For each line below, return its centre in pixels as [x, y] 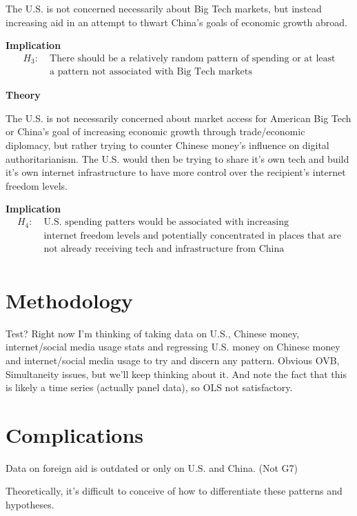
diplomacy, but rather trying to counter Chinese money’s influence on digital [167, 145]
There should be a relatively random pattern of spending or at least [193, 58]
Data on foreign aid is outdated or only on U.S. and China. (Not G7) [152, 467]
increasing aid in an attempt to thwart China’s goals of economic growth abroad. [176, 22]
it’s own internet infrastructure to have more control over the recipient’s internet [176, 172]
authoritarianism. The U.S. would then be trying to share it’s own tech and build [177, 158]
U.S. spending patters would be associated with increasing [166, 222]
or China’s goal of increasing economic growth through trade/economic [155, 131]
